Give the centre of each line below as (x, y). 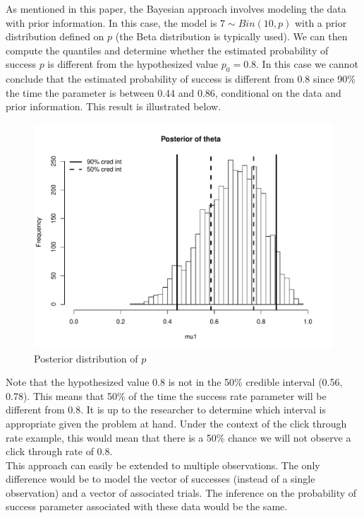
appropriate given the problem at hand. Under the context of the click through (176, 423)
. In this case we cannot (307, 64)
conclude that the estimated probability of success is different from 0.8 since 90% (181, 79)
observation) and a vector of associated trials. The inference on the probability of (181, 492)
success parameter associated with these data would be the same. (147, 506)
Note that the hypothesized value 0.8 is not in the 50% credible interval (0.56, (174, 382)
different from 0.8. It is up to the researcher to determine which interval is (166, 410)
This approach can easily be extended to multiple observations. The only (163, 465)
